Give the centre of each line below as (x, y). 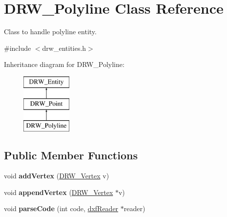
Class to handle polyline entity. (50, 32)
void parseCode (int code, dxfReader (61, 208)
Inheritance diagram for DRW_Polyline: (64, 64)
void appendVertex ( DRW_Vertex (59, 192)
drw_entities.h (64, 48)
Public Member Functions (71, 155)
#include (18, 48)
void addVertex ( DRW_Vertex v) (57, 176)
